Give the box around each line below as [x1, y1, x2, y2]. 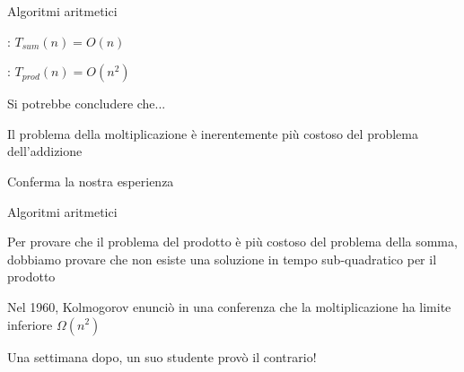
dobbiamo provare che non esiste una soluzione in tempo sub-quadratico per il [7, 249, 437, 268]
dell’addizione [7, 142, 83, 160]
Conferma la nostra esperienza [7, 171, 174, 190]
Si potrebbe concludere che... [7, 94, 166, 113]
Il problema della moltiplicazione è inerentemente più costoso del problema [7, 124, 418, 143]
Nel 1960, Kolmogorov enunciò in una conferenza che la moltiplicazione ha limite [7, 297, 451, 316]
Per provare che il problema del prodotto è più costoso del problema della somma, [7, 232, 458, 251]
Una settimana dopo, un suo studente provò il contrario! [7, 347, 317, 366]
